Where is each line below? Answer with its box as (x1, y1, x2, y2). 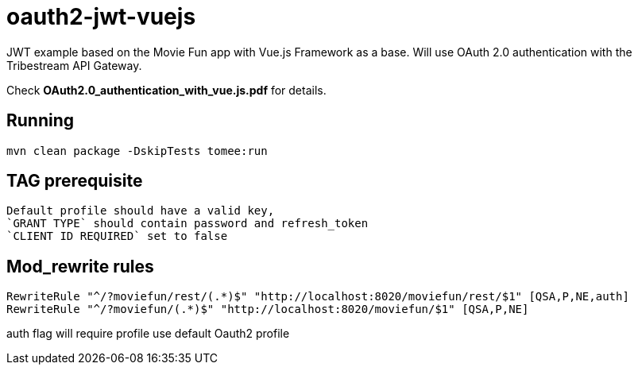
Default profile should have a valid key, (6, 204, 275, 218)
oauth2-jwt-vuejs (6, 3, 196, 30)
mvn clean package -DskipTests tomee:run (6, 144, 268, 157)
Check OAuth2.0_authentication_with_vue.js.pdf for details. (6, 83, 327, 97)
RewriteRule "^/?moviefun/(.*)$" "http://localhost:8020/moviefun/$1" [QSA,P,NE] (6, 303, 529, 316)
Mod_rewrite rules (6, 256, 154, 276)
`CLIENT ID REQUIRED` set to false (6, 230, 228, 243)
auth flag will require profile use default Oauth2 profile (6, 327, 290, 341)
